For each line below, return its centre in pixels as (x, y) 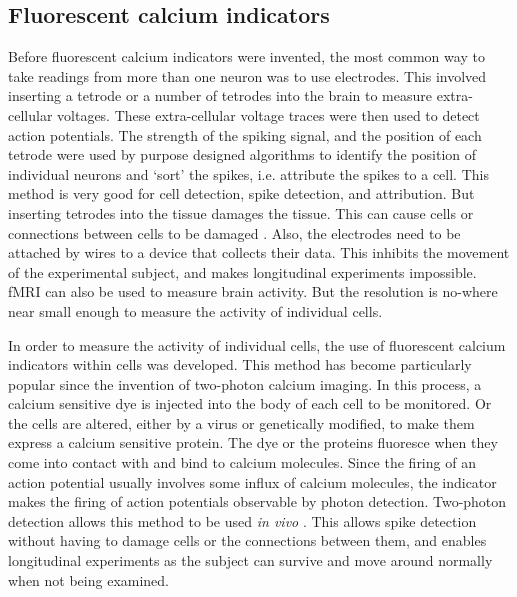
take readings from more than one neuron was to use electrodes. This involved (247, 75)
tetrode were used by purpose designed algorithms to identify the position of (242, 154)
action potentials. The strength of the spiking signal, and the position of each (245, 134)
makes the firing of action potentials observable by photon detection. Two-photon (257, 501)
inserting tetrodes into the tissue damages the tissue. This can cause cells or (241, 212)
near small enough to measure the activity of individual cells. (195, 310)
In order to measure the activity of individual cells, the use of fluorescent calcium (257, 344)
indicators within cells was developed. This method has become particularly (240, 364)
